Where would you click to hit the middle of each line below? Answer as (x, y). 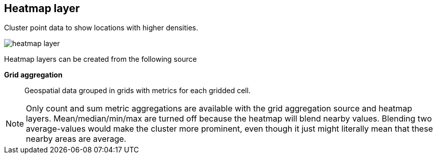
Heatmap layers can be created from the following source (101, 59)
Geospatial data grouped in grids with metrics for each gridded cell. (138, 91)
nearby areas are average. (76, 139)
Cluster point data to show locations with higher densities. (101, 28)
